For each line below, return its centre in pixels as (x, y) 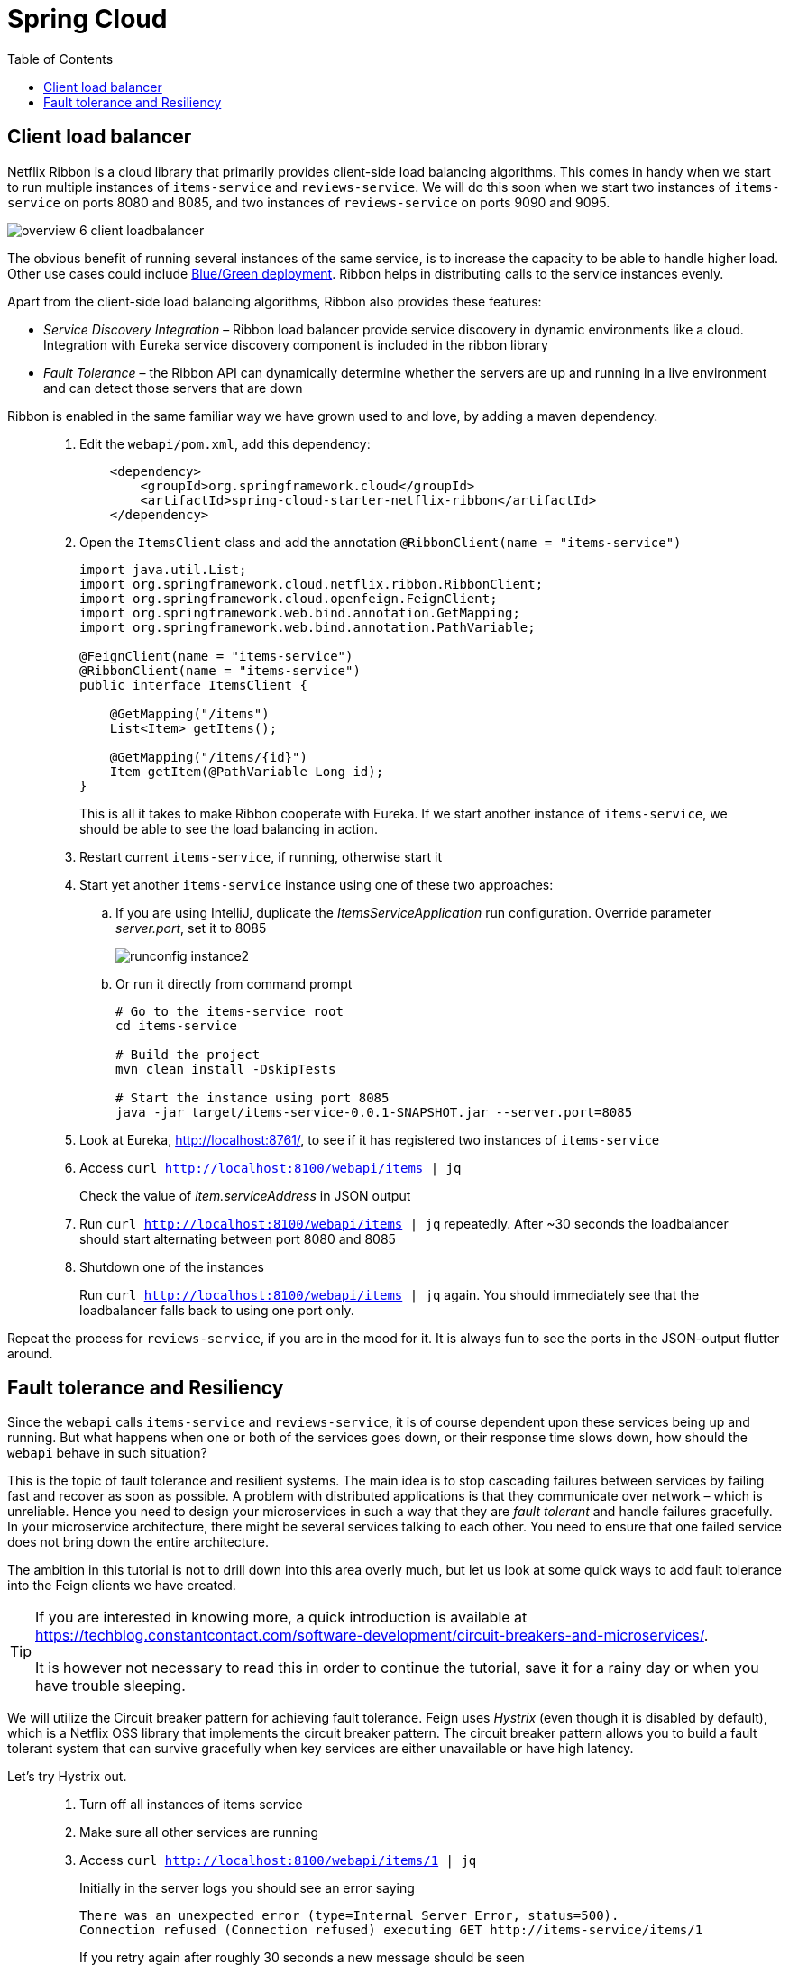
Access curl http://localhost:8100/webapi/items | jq (271, 1167)
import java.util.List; (163, 569)
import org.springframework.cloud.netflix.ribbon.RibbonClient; (312, 584)
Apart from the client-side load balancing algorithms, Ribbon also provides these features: (275, 301)
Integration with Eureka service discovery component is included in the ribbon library (296, 344)
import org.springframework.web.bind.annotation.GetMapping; (300, 612)
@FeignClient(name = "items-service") (216, 656)
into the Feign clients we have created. (122, 1586)
